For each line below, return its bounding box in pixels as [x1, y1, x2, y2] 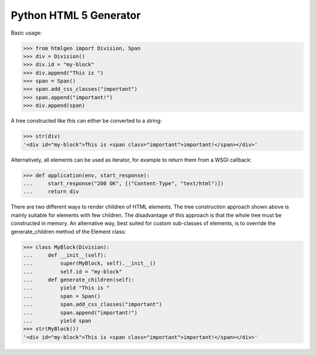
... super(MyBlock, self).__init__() [23, 260, 156, 267]
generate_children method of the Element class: [11, 228, 126, 235]
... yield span [23, 318, 92, 325]
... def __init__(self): [23, 252, 107, 258]
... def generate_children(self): [23, 277, 135, 284]
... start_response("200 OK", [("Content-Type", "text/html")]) [23, 180, 224, 187]
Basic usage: [11, 29, 42, 36]
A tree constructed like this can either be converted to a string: [11, 117, 162, 124]
